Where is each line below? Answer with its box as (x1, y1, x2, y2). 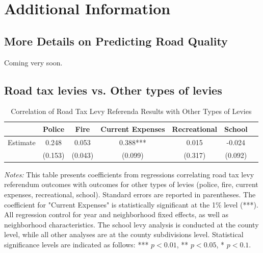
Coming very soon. (4, 57, 63, 67)
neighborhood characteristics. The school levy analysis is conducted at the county (4, 219, 259, 229)
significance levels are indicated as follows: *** (4, 239, 149, 249)
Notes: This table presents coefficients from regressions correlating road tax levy (4, 169, 254, 179)
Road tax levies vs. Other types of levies (4, 82, 222, 98)
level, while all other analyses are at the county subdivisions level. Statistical (4, 229, 244, 240)
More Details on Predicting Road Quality (4, 33, 228, 49)
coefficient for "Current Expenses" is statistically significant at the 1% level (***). (4, 199, 258, 210)
